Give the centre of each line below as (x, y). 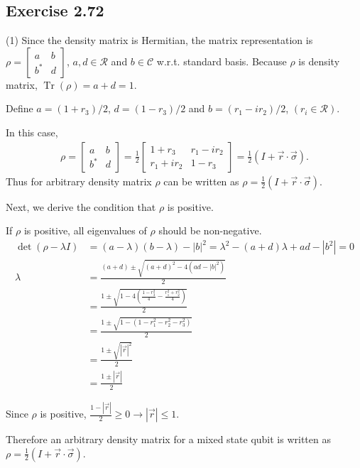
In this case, (32, 132)
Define (20, 108)
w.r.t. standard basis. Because (222, 61)
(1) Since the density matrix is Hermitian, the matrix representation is (159, 40)
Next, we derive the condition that (81, 206)
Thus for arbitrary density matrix (79, 181)
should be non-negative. (210, 230)
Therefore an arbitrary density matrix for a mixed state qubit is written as (168, 439)
